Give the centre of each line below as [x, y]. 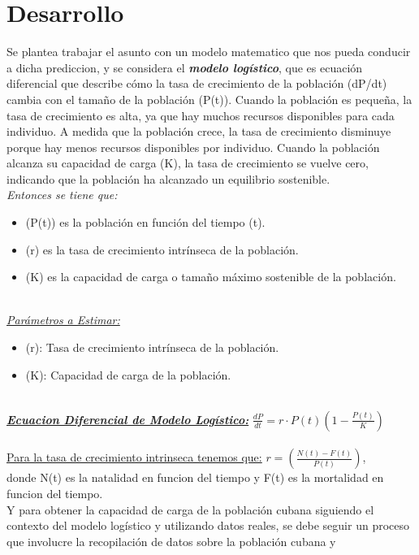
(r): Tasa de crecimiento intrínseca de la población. [152, 347]
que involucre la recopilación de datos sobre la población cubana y [171, 541]
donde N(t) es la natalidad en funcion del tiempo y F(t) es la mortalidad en [195, 477]
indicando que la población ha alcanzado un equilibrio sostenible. [168, 178]
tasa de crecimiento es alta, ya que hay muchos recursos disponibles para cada [201, 115]
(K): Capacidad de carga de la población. [128, 374]
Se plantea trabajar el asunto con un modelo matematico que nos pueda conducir [209, 52]
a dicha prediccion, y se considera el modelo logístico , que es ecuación [185, 67]
